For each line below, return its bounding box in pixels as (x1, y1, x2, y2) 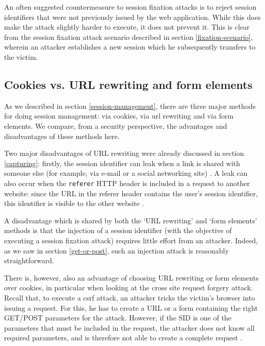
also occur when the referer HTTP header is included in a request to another (4, 177, 250, 188)
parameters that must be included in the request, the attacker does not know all (4, 322, 255, 333)
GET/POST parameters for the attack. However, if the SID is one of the (4, 312, 231, 323)
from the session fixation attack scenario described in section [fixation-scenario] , (4, 31, 253, 42)
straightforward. (4, 255, 54, 266)
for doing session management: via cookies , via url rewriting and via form (4, 110, 234, 121)
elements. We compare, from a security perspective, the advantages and (4, 120, 227, 131)
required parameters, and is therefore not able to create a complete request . (4, 332, 243, 343)
